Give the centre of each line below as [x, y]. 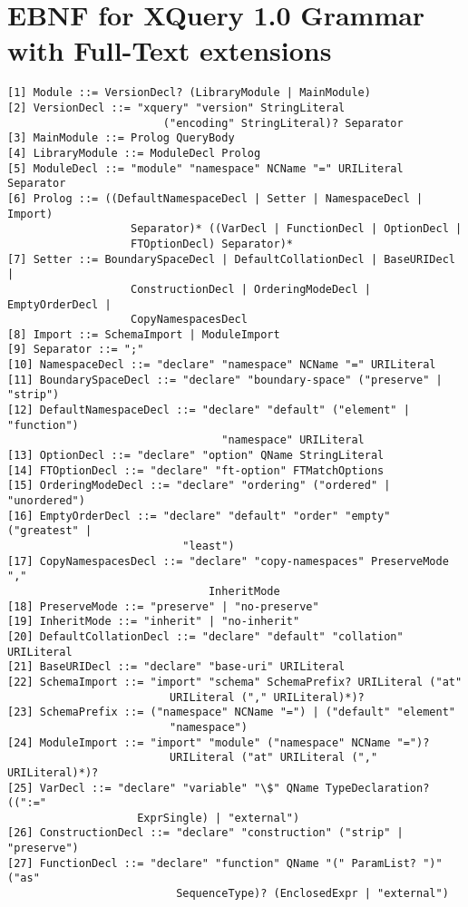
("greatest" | [50, 531]
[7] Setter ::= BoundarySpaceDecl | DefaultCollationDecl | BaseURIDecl [231, 259]
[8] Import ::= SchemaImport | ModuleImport [144, 334]
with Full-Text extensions [170, 50]
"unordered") [46, 501]
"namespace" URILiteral [293, 440]
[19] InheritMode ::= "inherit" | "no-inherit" [154, 622]
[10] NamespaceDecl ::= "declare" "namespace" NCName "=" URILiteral [222, 365]
